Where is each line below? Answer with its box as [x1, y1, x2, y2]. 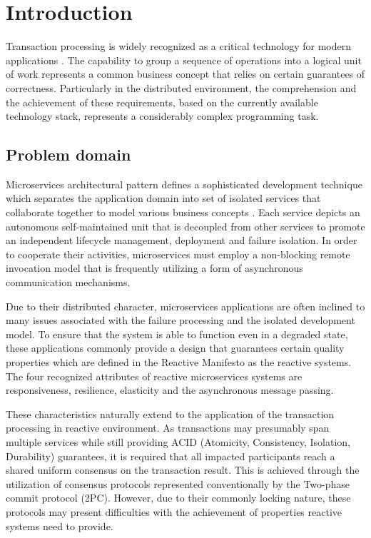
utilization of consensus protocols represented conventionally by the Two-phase [6, 476, 350, 491]
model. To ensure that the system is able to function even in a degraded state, [6, 326, 348, 341]
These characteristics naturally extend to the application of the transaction [6, 406, 335, 421]
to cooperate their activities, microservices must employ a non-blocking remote [6, 246, 350, 261]
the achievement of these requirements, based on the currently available [6, 94, 318, 109]
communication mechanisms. [6, 275, 131, 290]
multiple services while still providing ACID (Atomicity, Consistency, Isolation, [6, 434, 350, 449]
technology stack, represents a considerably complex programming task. [6, 108, 319, 123]
